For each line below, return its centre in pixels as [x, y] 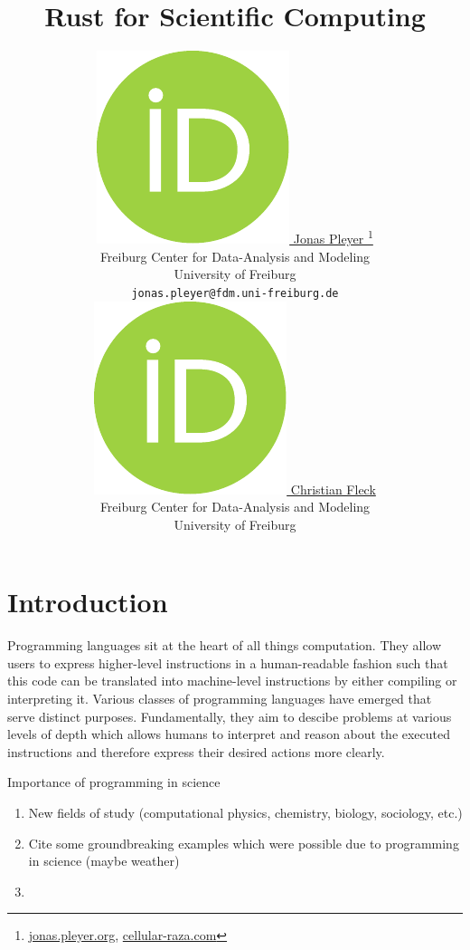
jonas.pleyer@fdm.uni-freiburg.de [235, 293]
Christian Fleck [333, 489]
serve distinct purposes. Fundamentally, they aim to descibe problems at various [230, 716]
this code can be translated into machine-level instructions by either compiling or [232, 681]
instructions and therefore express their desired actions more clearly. [196, 751]
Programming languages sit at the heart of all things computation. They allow [225, 645]
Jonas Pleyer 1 [333, 237]
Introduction [88, 602]
